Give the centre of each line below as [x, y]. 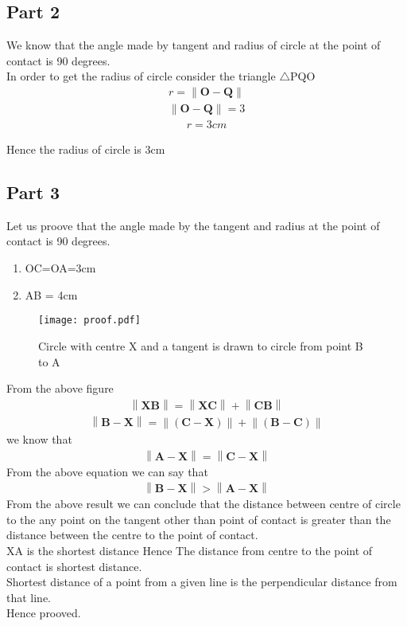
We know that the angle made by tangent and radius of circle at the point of [194, 45]
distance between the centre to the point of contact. [132, 535]
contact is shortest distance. [74, 566]
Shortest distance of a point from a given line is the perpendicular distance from [202, 582]
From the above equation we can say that [107, 471]
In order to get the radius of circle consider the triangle [141, 76]
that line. [29, 597]
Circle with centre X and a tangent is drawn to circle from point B [201, 345]
